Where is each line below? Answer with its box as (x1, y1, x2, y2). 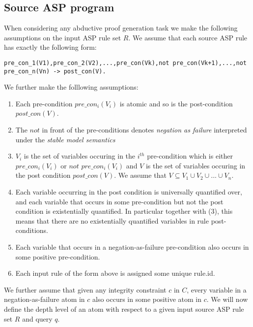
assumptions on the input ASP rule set (4, 32, 121, 42)
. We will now (206, 294, 248, 304)
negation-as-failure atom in (4, 294, 85, 304)
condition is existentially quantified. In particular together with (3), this (15, 206, 233, 216)
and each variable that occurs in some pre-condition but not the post (15, 196, 224, 206)
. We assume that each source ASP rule (128, 32, 248, 42)
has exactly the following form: (4, 42, 97, 52)
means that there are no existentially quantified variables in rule (15, 215, 209, 226)
